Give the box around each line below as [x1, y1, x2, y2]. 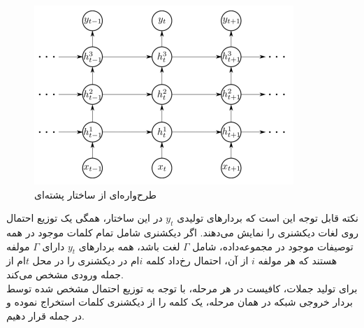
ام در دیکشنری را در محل [32, 253, 140, 268]
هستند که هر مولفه [258, 253, 337, 268]
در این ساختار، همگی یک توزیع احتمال [6, 211, 163, 225]
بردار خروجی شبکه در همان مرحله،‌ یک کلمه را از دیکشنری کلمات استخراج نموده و [6, 294, 353, 309]
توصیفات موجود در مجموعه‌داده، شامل [192, 238, 354, 253]
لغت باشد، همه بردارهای [78, 238, 180, 253]
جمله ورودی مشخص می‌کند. [6, 266, 124, 281]
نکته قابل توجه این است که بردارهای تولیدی [177, 211, 358, 225]
